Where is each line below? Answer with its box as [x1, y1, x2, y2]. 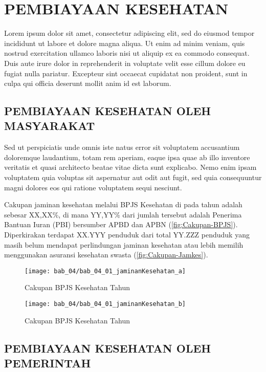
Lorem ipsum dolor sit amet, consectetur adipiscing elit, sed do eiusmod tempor [4, 28, 255, 38]
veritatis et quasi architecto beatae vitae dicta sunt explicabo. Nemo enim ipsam [4, 162, 257, 172]
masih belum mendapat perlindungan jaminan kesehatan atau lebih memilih [4, 239, 243, 250]
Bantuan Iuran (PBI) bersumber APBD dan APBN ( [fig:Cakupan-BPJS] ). [4, 219, 238, 230]
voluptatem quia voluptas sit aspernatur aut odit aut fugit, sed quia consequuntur [4, 172, 262, 183]
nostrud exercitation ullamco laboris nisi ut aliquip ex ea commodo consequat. [4, 48, 250, 58]
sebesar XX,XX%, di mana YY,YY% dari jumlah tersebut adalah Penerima [4, 209, 242, 220]
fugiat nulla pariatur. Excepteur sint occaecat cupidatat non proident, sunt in [4, 68, 248, 78]
